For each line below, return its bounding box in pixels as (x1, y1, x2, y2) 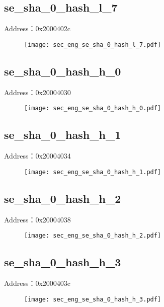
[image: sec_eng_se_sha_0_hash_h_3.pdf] (24, 295, 161, 303)
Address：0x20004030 (4, 87, 71, 97)
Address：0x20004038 (4, 214, 71, 224)
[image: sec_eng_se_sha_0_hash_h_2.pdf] (24, 232, 161, 240)
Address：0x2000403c (4, 278, 71, 288)
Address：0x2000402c (4, 23, 71, 34)
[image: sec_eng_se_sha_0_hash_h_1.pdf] (24, 168, 161, 176)
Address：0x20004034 (4, 150, 71, 161)
